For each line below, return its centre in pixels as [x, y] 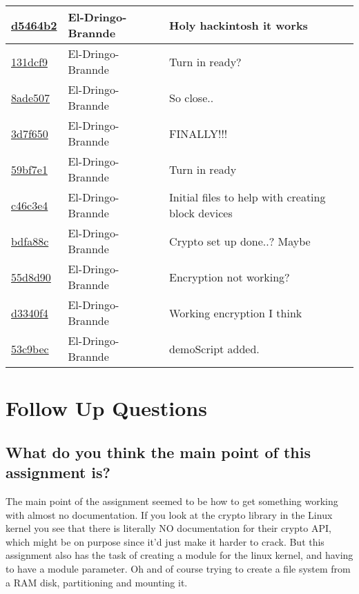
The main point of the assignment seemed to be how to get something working [172, 501]
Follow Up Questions [106, 408]
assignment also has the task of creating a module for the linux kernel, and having [179, 555]
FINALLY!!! [198, 133]
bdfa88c [30, 241]
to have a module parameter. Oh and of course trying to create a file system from [178, 568]
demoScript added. [214, 348]
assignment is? [58, 472]
